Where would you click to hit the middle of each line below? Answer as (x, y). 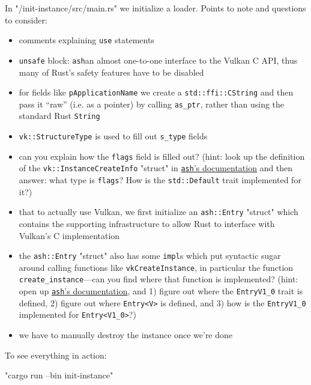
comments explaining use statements (86, 40)
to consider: (26, 20)
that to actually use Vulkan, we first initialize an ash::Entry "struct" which (159, 212)
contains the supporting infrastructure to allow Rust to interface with (147, 223)
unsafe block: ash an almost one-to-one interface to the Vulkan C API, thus (158, 60)
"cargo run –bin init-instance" (59, 375)
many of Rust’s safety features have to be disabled (111, 72)
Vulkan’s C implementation (69, 235)
